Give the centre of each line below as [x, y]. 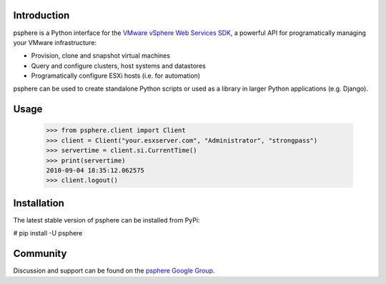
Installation [39, 203]
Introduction [41, 15]
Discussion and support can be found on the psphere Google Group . [114, 270]
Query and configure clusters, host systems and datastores [119, 66]
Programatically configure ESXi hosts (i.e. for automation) [115, 76]
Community [40, 254]
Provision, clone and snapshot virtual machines [101, 56]
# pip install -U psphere [48, 233]
